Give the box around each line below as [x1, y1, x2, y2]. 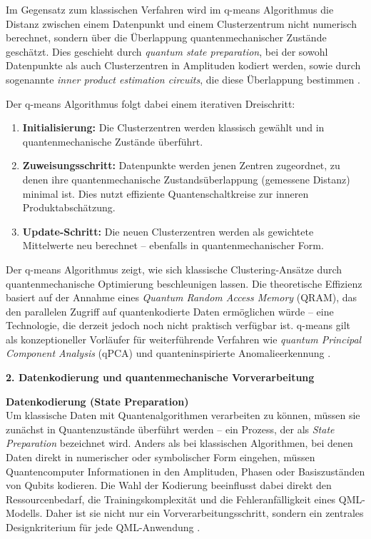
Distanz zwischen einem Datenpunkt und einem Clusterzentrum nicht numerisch [6, 16, 357, 31]
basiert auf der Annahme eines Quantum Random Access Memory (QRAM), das [6, 290, 357, 305]
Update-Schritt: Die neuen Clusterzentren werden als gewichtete [22, 223, 314, 238]
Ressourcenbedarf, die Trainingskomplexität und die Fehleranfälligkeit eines [6, 491, 336, 506]
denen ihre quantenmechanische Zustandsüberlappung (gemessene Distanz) [22, 171, 350, 186]
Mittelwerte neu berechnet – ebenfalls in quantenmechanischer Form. [22, 238, 324, 253]
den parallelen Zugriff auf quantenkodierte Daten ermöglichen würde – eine [6, 303, 334, 318]
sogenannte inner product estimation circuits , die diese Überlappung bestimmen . [6, 71, 360, 86]
